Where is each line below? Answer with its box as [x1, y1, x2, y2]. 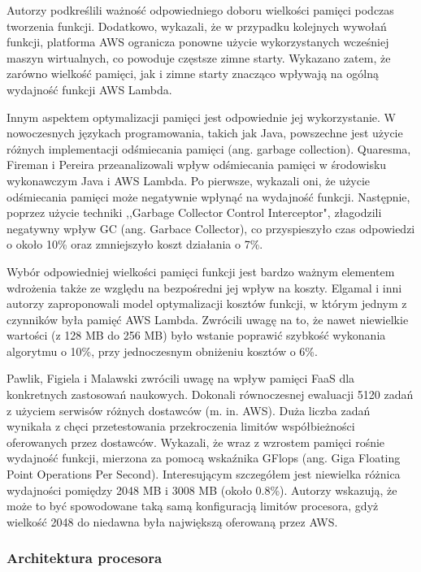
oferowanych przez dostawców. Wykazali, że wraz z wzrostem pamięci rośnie [7, 433, 385, 450]
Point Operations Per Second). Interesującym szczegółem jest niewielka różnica [7, 466, 401, 483]
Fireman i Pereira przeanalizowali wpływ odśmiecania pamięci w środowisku [7, 156, 387, 173]
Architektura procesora [7, 548, 163, 568]
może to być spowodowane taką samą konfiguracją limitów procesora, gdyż [7, 497, 379, 514]
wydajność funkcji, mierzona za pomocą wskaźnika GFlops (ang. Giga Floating [7, 449, 401, 466]
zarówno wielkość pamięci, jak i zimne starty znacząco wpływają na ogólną [7, 65, 379, 82]
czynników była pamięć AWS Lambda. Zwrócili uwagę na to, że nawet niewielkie [7, 310, 409, 327]
